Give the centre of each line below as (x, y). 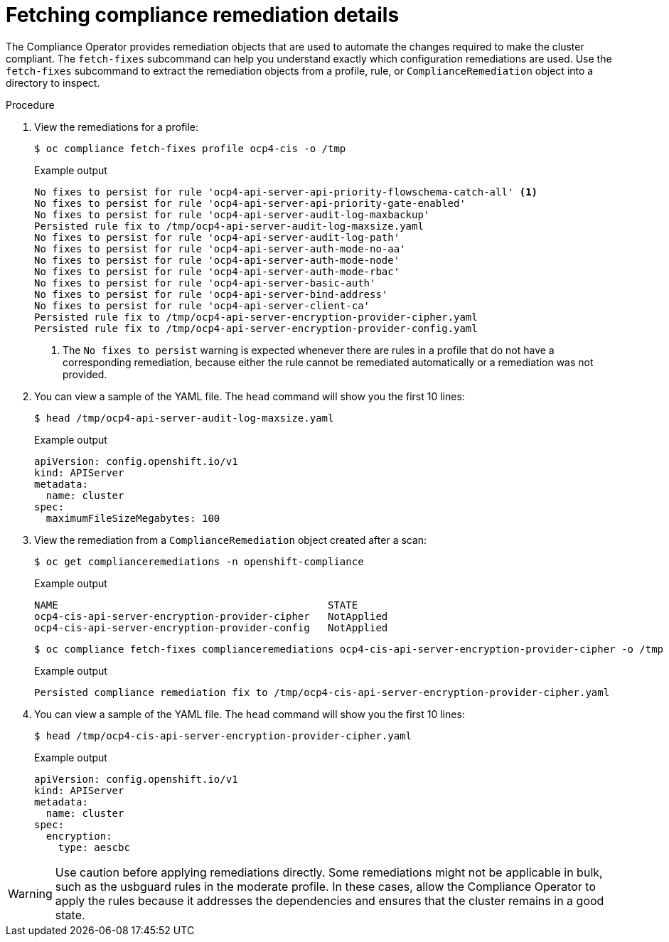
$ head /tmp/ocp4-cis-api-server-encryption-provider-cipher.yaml (223, 735)
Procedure (30, 105)
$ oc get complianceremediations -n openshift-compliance (199, 561)
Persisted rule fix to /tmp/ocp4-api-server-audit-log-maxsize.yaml (229, 226)
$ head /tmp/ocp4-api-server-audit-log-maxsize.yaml (184, 418)
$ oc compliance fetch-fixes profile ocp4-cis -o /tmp (190, 148)
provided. (85, 374)
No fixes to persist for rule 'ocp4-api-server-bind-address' (211, 294)
